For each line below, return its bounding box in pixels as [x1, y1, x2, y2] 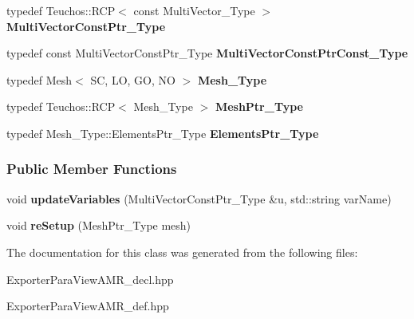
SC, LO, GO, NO [90, 71, 175, 88]
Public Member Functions [6, 159, 177, 179]
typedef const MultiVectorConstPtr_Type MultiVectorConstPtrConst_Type [6, 45, 408, 61]
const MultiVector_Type [133, 2, 255, 18]
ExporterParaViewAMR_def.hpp [6, 297, 169, 314]
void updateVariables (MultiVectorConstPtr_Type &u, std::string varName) [6, 190, 392, 207]
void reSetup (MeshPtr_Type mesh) [6, 217, 191, 234]
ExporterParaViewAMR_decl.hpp [6, 270, 174, 287]
